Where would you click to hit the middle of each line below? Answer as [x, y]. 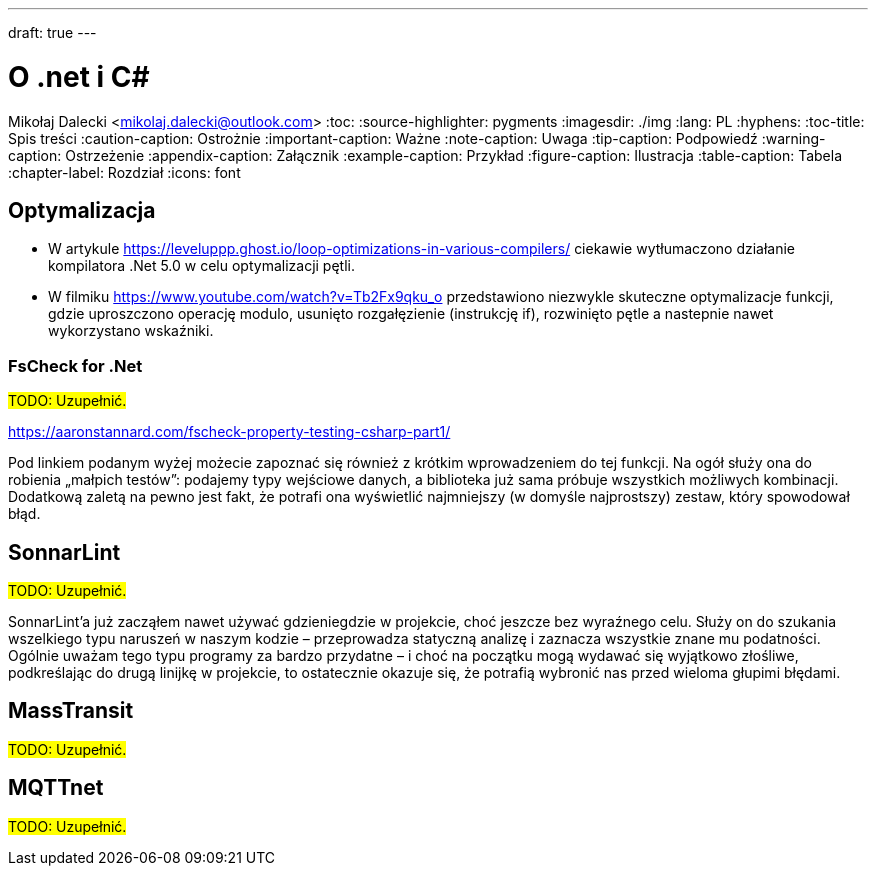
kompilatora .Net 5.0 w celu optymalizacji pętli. [201, 266]
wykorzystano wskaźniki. [131, 331]
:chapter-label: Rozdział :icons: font [124, 172]
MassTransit [71, 711]
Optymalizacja [82, 210]
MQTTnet [56, 788]
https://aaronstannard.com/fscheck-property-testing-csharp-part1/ [229, 432]
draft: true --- [52, 32]
